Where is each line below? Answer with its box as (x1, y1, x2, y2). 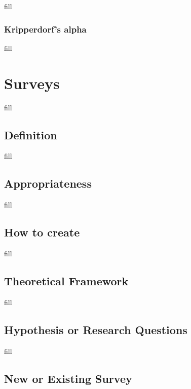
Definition (4, 127, 57, 142)
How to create (4, 224, 80, 240)
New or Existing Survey (4, 370, 132, 386)
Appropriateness (4, 175, 92, 191)
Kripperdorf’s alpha (4, 22, 87, 35)
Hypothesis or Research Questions (4, 321, 187, 337)
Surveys (4, 72, 60, 93)
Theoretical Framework (4, 273, 129, 288)
